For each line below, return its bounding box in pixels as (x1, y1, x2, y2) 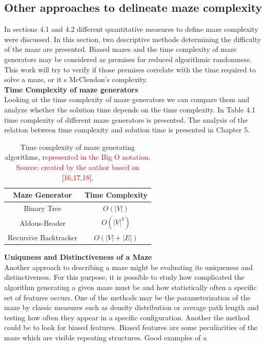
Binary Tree (24, 202, 62, 213)
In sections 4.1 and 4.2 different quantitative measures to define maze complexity (4, 24, 258, 34)
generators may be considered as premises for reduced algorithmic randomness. (4, 53, 252, 64)
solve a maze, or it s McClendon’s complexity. (4, 74, 148, 85)
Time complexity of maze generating (20, 141, 135, 152)
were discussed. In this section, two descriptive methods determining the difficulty (4, 33, 261, 44)
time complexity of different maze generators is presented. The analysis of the (4, 114, 248, 125)
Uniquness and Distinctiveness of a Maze (4, 252, 152, 262)
